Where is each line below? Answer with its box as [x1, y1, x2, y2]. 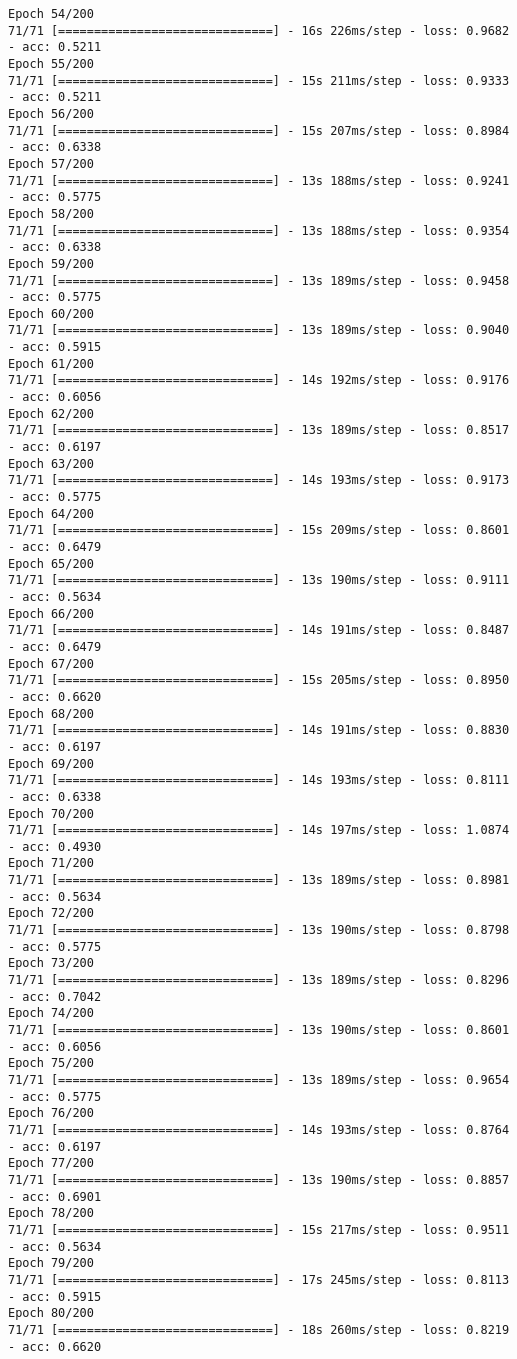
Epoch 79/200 [8, 1256, 94, 1271]
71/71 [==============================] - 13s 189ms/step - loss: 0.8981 [8, 873, 510, 888]
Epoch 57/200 [8, 156, 94, 171]
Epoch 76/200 [8, 1106, 94, 1121]
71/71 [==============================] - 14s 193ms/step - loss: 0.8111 [8, 773, 510, 788]
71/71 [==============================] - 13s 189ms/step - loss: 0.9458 [8, 273, 510, 288]
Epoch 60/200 [8, 306, 94, 321]
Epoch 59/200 [8, 256, 94, 271]
